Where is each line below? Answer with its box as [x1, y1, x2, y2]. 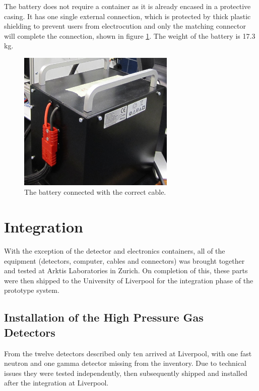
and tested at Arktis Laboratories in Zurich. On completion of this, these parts [4, 265, 248, 276]
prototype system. [4, 285, 59, 295]
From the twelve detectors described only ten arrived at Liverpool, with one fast [4, 348, 252, 358]
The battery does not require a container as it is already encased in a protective [4, 1, 251, 11]
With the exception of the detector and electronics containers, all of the [4, 245, 225, 256]
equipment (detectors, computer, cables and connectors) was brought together [4, 255, 245, 266]
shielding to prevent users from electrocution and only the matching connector [4, 21, 246, 31]
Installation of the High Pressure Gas [4, 309, 204, 325]
